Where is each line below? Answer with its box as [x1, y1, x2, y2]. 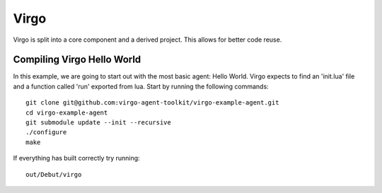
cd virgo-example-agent [25, 108, 108, 117]
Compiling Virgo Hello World [13, 54, 141, 66]
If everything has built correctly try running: [13, 154, 141, 163]
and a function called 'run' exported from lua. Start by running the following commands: [13, 82, 269, 90]
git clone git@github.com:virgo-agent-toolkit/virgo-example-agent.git [25, 99, 279, 107]
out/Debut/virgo [25, 170, 82, 178]
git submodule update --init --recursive [25, 119, 171, 127]
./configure [25, 128, 67, 136]
